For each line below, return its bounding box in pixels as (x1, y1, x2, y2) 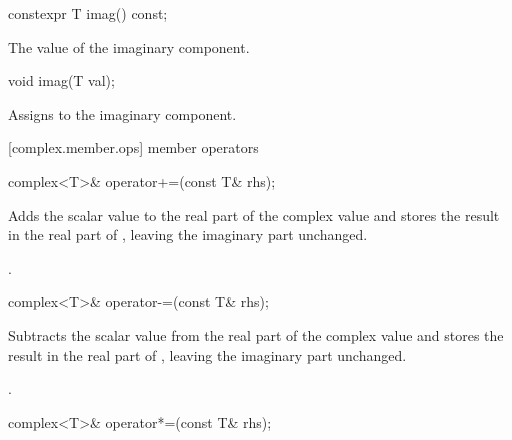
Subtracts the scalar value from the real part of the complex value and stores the (8, 324, 504, 345)
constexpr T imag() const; (8, 3, 168, 23)
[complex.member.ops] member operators (8, 137, 259, 158)
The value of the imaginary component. (8, 36, 250, 57)
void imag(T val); (8, 70, 115, 91)
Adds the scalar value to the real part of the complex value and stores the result (8, 204, 500, 225)
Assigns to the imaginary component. (8, 103, 237, 124)
